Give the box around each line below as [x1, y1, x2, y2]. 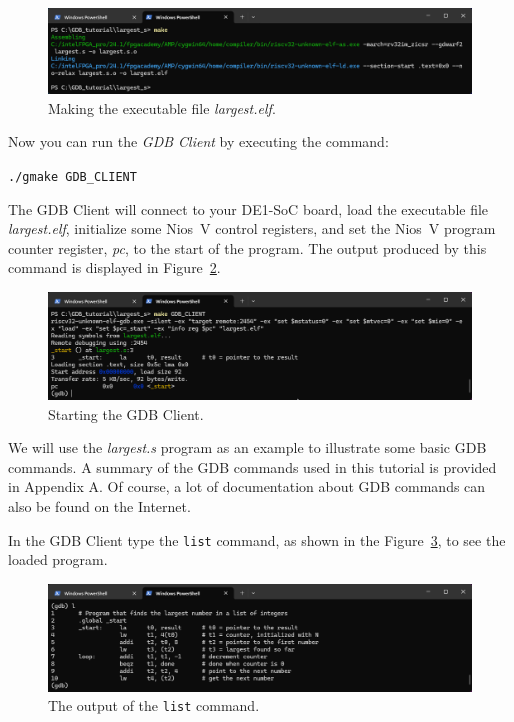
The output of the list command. [48, 695, 260, 716]
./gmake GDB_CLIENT [8, 169, 137, 184]
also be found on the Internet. [8, 495, 191, 516]
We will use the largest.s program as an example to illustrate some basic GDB [8, 437, 487, 458]
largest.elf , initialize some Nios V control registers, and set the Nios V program [8, 218, 496, 239]
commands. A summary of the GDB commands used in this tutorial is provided [8, 456, 497, 477]
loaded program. [8, 549, 108, 570]
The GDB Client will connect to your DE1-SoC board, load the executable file [8, 198, 489, 219]
